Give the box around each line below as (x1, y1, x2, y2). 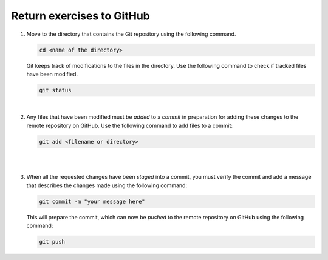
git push (39, 238, 66, 245)
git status (39, 87, 72, 93)
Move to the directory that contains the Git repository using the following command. (26, 30, 236, 38)
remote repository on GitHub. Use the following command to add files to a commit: (26, 122, 233, 129)
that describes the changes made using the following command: (26, 182, 188, 189)
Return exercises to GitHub (11, 9, 150, 22)
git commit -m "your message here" (39, 198, 145, 205)
